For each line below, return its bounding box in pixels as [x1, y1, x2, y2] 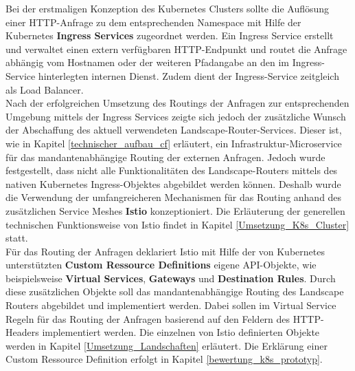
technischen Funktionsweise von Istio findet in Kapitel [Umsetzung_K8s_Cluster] [5, 217, 350, 231]
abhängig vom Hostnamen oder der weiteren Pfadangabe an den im [5, 55, 290, 70]
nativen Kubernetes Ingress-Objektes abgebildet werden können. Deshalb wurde [5, 176, 341, 191]
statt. [5, 231, 28, 245]
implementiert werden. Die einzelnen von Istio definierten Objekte [42, 325, 320, 339]
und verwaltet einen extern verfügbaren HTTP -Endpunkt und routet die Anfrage [5, 41, 347, 56]
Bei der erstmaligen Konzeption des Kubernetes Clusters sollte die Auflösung [5, 1, 330, 15]
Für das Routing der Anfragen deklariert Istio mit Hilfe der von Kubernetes [5, 244, 325, 258]
